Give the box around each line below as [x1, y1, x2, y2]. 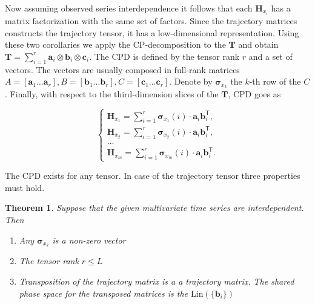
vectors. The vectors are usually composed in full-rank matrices [5, 63, 240, 76]
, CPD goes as [228, 88, 281, 100]
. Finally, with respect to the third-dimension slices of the [5, 88, 219, 100]
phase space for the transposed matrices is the [19, 286, 188, 299]
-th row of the [249, 75, 301, 88]
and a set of [248, 50, 293, 62]
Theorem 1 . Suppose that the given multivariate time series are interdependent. [5, 201, 304, 214]
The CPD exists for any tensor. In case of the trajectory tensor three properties [5, 169, 300, 182]
